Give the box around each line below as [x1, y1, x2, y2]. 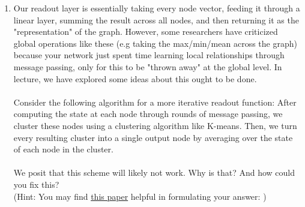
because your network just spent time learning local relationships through [13, 49, 285, 61]
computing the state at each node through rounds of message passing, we [13, 107, 283, 120]
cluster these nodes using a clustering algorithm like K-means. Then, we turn [13, 119, 297, 131]
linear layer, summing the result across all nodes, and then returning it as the [13, 13, 299, 26]
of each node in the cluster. [13, 143, 113, 155]
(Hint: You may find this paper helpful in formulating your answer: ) [13, 190, 267, 202]
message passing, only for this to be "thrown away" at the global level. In [13, 60, 282, 73]
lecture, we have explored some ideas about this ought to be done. [13, 72, 257, 85]
